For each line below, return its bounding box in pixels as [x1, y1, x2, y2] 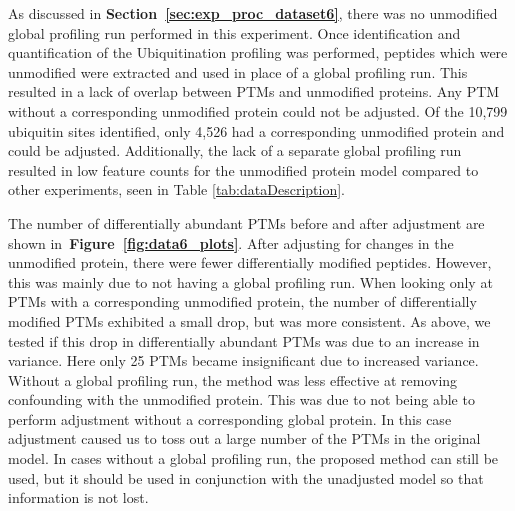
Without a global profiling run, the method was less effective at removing [8, 369, 458, 390]
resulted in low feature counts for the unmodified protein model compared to [8, 159, 479, 180]
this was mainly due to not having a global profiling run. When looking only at [8, 271, 493, 292]
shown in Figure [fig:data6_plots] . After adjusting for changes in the [8, 232, 454, 253]
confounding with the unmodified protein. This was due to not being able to [8, 389, 475, 410]
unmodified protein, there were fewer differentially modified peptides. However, [8, 252, 492, 273]
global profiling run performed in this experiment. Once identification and [8, 22, 461, 43]
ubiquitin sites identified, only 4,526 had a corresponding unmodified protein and [8, 120, 505, 141]
